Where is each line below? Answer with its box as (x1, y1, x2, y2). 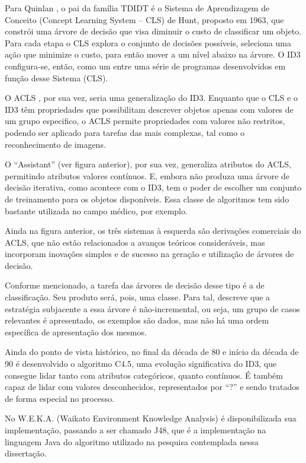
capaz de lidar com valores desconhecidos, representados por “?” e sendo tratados (5, 380, 299, 393)
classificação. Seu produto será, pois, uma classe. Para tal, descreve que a (5, 291, 270, 303)
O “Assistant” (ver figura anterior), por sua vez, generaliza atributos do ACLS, (5, 158, 291, 170)
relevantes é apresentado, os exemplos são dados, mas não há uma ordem (5, 314, 269, 326)
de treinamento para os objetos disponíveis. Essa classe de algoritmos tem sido (5, 192, 289, 205)
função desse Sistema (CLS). (5, 71, 108, 84)
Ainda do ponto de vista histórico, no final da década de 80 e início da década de (5, 345, 299, 358)
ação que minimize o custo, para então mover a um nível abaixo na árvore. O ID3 (5, 48, 301, 61)
